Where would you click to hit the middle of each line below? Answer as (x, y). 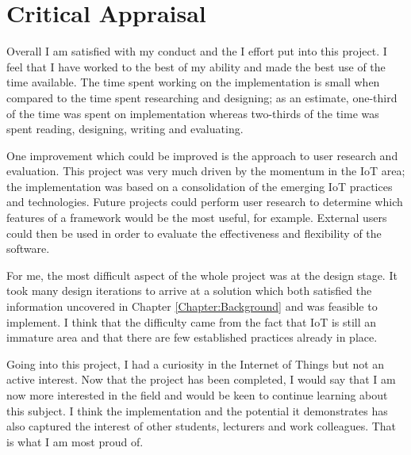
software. (28, 249)
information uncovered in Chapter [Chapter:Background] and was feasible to (192, 306)
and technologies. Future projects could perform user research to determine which (205, 202)
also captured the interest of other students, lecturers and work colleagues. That (202, 426)
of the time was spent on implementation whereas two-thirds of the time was (193, 113)
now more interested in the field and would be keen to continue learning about (197, 395)
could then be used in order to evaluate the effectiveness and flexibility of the (194, 233)
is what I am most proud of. (75, 441)
